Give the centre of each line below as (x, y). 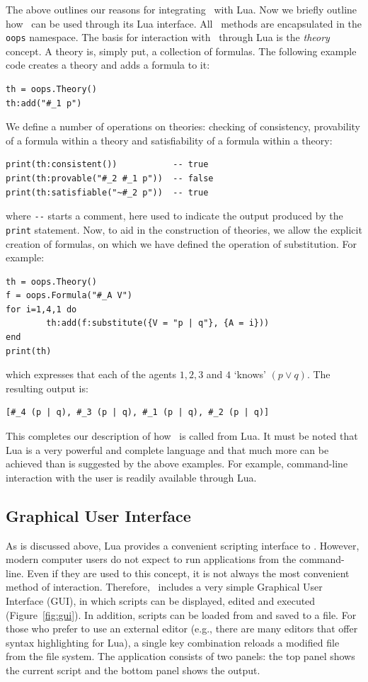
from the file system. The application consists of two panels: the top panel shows (180, 656)
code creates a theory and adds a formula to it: (108, 65)
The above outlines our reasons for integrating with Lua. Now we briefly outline (182, 9)
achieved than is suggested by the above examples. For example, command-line (177, 464)
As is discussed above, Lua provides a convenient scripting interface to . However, (183, 545)
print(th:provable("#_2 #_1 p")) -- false (110, 178)
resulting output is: (47, 388)
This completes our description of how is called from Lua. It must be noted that (182, 436)
